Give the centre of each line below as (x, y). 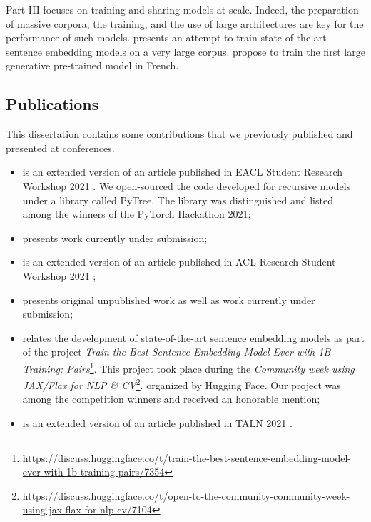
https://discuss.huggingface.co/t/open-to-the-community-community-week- (186, 495)
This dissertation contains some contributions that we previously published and (179, 134)
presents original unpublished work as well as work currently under (169, 300)
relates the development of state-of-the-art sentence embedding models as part (193, 337)
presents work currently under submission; (115, 237)
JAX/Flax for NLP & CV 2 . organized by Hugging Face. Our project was (182, 384)
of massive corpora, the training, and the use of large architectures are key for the (185, 23)
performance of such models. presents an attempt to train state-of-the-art (166, 37)
